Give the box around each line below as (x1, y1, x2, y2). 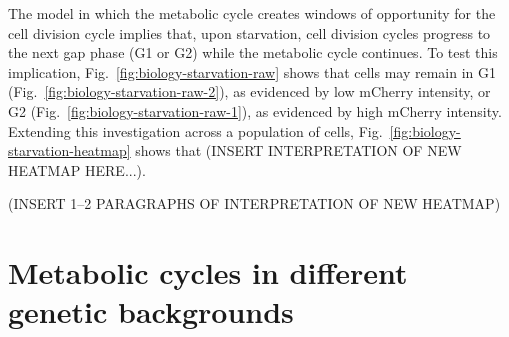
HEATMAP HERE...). (8, 159, 146, 180)
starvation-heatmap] (8, 140, 131, 161)
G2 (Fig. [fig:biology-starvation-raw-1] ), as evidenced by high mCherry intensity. (8, 100, 502, 121)
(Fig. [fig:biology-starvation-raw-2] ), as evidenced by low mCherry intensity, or (8, 81, 491, 102)
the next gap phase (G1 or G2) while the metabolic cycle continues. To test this (8, 42, 498, 63)
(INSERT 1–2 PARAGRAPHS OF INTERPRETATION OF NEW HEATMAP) (8, 193, 501, 214)
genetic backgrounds (8, 291, 294, 332)
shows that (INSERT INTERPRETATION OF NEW (135, 140, 462, 161)
